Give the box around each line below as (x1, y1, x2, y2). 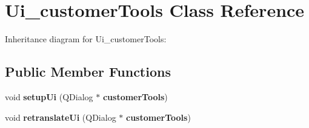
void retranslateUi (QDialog (5, 110, 116, 123)
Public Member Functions (5, 62, 171, 81)
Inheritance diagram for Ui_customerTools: (5, 33, 167, 45)
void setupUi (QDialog (5, 90, 93, 103)
